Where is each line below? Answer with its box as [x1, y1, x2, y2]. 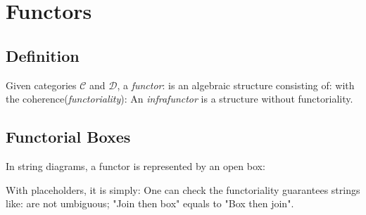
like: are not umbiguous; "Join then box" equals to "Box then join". [6, 196, 294, 211]
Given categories [6, 77, 77, 92]
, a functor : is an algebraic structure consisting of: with [117, 77, 355, 92]
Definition [6, 44, 80, 66]
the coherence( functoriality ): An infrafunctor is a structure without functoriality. [6, 91, 353, 106]
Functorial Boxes [6, 126, 131, 148]
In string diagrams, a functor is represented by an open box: [6, 158, 265, 173]
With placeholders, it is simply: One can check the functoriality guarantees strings [6, 182, 360, 197]
